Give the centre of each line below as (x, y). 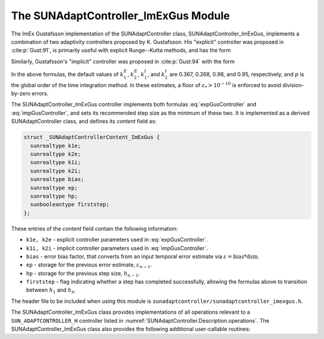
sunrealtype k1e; (55, 145)
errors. (40, 94)
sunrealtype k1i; (55, 163)
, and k (156, 74)
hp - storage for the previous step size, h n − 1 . (83, 274)
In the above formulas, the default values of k (67, 74)
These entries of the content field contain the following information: (94, 228)
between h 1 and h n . (51, 291)
